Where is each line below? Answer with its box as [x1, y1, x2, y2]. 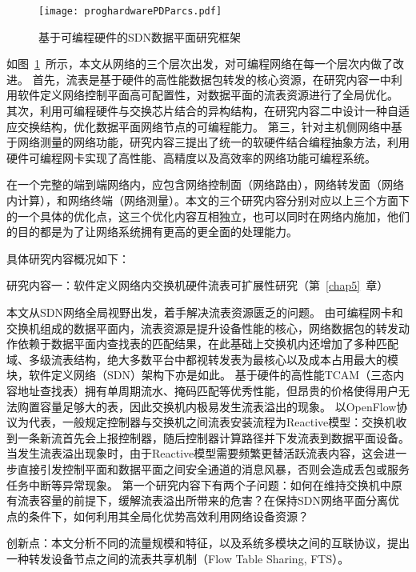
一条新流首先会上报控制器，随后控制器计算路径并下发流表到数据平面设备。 [17, 429, 410, 446]
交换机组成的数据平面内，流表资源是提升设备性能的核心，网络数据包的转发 [6, 319, 398, 336]
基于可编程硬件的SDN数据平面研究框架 [38, 28, 241, 45]
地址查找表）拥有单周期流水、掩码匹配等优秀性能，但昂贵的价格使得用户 [17, 382, 398, 398]
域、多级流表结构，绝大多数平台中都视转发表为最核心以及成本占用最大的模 [6, 350, 398, 367]
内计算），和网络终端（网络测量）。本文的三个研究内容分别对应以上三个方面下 [6, 192, 410, 208]
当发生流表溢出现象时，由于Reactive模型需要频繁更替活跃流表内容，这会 [6, 445, 385, 462]
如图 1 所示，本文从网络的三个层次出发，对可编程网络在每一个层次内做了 [6, 55, 393, 72]
